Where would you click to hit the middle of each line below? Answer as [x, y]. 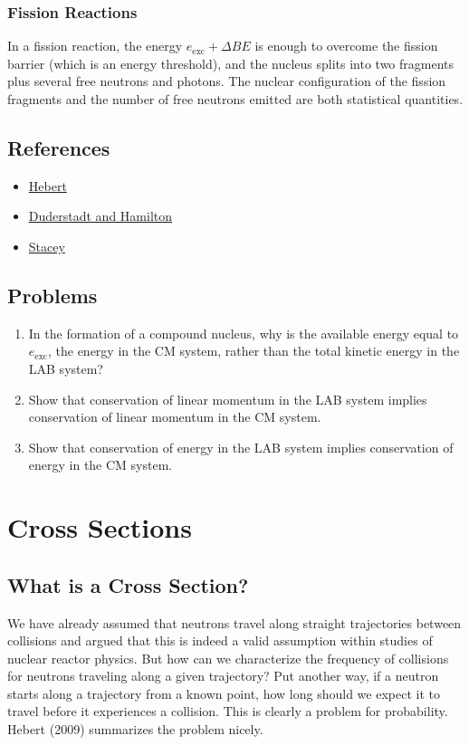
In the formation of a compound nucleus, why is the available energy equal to [244, 333]
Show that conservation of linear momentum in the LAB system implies [228, 399]
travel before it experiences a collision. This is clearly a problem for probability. [228, 711]
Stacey [47, 246]
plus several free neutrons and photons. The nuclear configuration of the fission [227, 81]
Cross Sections [100, 527]
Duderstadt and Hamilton [100, 216]
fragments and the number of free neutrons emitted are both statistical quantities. [235, 99]
